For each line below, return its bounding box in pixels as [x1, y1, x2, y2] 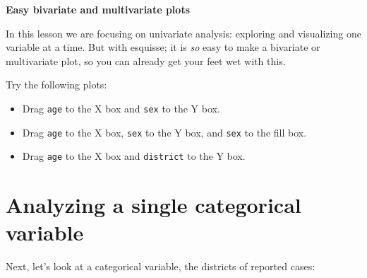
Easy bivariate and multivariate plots [6, 2, 191, 16]
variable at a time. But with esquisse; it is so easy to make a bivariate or [6, 40, 320, 54]
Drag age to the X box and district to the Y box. [22, 149, 246, 163]
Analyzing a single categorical [6, 190, 301, 219]
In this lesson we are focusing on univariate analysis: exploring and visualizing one [6, 25, 361, 40]
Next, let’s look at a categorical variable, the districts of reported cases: [6, 259, 315, 274]
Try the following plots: [6, 77, 107, 92]
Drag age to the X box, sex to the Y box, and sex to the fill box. [22, 124, 307, 139]
